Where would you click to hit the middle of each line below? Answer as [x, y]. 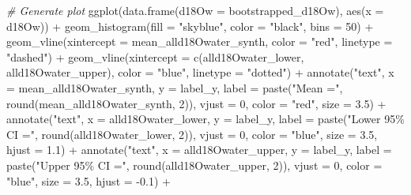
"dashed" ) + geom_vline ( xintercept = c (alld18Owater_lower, [155, 56]
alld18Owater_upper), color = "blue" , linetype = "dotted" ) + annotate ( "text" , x [200, 72]
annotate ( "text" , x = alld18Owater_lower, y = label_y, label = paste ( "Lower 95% [205, 119]
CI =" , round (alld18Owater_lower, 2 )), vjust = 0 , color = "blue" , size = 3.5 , [192, 134]
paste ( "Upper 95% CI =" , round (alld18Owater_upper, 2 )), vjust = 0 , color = [194, 165]
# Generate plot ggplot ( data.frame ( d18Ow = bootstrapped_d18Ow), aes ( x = [195, 10]
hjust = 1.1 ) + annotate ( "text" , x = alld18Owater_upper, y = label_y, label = [199, 150]
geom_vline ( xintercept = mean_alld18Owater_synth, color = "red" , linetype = [200, 41]
